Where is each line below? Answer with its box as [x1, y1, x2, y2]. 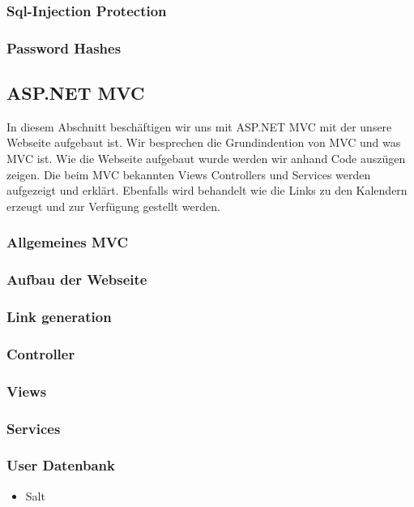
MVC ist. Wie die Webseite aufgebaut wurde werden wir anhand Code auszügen [6, 150, 406, 167]
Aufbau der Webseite [6, 269, 147, 290]
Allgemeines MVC [6, 232, 129, 252]
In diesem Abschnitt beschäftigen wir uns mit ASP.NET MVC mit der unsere [6, 118, 392, 135]
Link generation [6, 307, 112, 327]
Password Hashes [6, 37, 122, 58]
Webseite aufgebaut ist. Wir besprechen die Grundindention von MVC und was [6, 134, 401, 151]
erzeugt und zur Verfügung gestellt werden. [6, 197, 220, 214]
